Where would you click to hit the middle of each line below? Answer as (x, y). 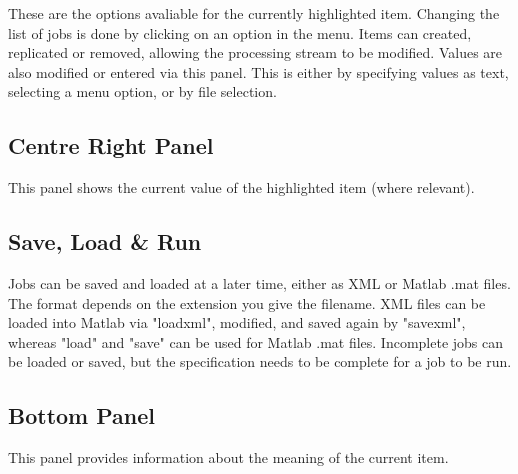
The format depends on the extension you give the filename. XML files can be (247, 302)
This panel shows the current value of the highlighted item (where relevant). (241, 187)
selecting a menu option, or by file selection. (142, 91)
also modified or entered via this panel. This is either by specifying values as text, (258, 71)
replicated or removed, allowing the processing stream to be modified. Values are (255, 52)
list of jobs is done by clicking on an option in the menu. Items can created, (240, 32)
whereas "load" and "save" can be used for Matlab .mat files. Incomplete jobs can (256, 341)
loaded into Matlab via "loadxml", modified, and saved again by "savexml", (237, 322)
